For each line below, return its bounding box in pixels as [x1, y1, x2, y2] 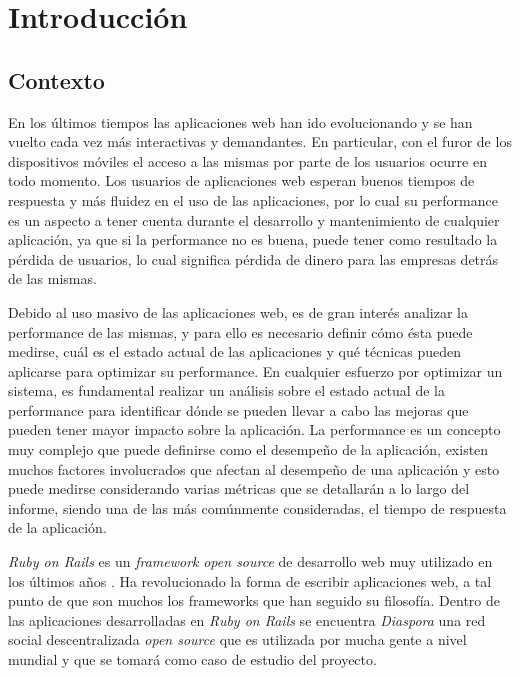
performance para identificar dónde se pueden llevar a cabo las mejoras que [8, 399, 469, 420]
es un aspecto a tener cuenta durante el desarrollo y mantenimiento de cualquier [8, 209, 500, 230]
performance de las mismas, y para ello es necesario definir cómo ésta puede [8, 321, 473, 342]
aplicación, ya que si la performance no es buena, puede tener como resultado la [8, 229, 498, 250]
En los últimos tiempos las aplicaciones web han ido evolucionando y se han [8, 111, 473, 132]
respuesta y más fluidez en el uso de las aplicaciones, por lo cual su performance [8, 189, 498, 210]
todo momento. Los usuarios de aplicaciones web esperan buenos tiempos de [8, 170, 475, 191]
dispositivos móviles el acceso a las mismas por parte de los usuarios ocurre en [8, 150, 487, 171]
